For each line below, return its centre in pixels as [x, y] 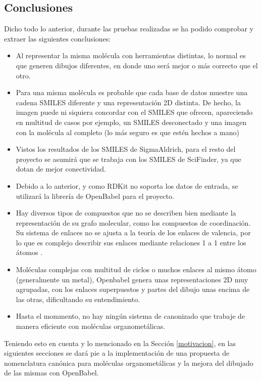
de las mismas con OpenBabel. [51, 373]
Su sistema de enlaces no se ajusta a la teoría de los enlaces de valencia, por [133, 232]
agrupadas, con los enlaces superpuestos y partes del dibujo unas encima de [133, 289]
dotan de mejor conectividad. [61, 169]
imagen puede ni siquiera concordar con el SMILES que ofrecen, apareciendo [134, 112]
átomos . [29, 252]
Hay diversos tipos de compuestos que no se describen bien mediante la [126, 213]
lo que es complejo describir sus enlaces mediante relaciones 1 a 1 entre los [131, 242]
